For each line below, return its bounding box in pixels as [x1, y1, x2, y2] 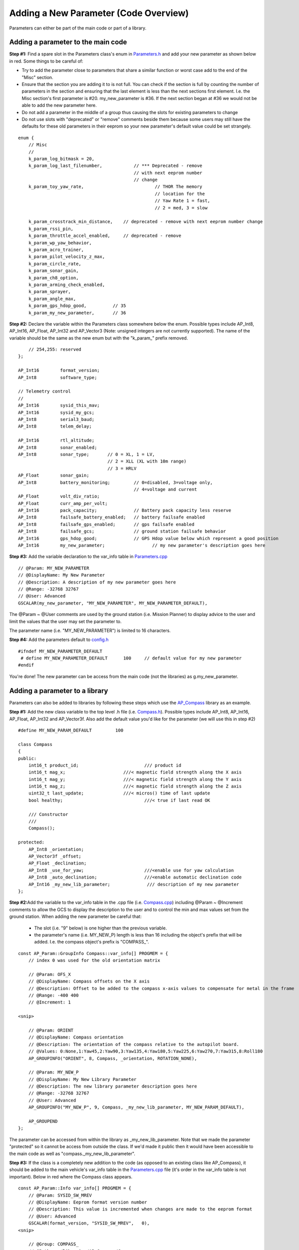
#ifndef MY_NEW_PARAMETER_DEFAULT [18, 648, 102, 654]
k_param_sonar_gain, [28, 268, 79, 273]
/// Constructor [28, 811, 68, 817]
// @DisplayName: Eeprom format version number [28, 1199, 147, 1205]
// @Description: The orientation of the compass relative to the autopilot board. [28, 1041, 240, 1047]
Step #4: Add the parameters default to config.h [9, 636, 109, 642]
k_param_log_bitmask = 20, [28, 155, 95, 161]
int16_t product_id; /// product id [28, 762, 182, 768]
